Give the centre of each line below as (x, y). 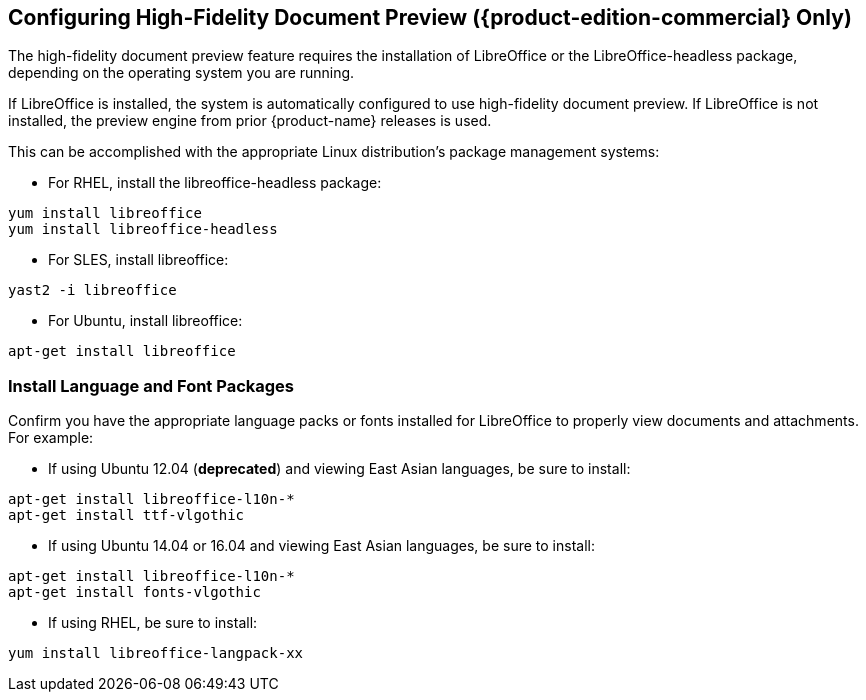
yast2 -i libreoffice (92, 290)
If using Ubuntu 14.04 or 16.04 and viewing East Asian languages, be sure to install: (321, 546)
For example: (51, 438)
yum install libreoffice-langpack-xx (156, 653)
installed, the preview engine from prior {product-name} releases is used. (250, 121)
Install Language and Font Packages (151, 385)
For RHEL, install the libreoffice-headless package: (215, 183)
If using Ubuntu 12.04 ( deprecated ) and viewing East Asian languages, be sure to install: (339, 469)
